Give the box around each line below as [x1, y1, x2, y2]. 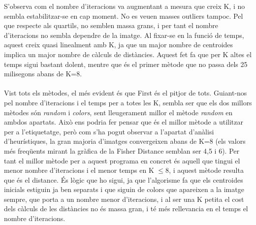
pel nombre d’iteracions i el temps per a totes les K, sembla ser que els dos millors [4, 97, 252, 107]
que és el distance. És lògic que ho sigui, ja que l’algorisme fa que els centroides [4, 174, 243, 185]
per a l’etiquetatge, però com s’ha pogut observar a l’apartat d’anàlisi [4, 126, 214, 136]
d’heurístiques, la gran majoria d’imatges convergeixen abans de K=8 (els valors [4, 136, 246, 146]
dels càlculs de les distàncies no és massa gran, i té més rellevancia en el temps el [4, 203, 248, 214]
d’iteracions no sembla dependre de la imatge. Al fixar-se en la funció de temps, [4, 30, 244, 40]
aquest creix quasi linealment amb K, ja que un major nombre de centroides [4, 39, 233, 50]
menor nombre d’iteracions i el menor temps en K [4, 165, 154, 175]
